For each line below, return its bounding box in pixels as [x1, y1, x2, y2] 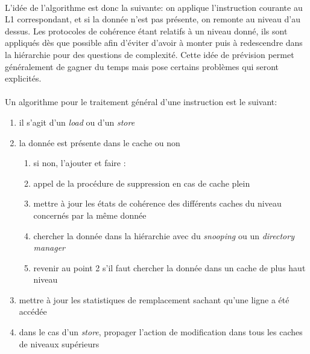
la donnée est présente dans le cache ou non [19, 136, 180, 149]
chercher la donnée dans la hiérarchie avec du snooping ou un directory [33, 229, 294, 242]
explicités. [5, 72, 42, 85]
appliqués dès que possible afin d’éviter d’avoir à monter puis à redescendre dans [5, 36, 303, 49]
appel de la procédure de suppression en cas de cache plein [33, 176, 250, 189]
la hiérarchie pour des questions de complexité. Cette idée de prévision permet [5, 48, 294, 60]
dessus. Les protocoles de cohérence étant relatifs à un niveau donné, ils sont [5, 24, 288, 37]
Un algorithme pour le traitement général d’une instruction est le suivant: [5, 95, 277, 108]
